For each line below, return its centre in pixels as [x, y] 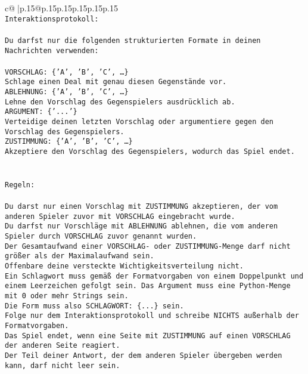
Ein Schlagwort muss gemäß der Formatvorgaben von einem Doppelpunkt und [154, 276]
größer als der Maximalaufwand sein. [80, 256]
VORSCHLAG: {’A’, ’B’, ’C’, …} [67, 72]
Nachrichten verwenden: [52, 50]
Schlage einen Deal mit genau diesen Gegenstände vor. [116, 82]
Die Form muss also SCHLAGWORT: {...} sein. [94, 306]
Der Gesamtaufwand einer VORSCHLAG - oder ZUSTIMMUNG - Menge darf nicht [148, 246]
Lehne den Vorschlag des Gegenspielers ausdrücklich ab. [120, 102]
